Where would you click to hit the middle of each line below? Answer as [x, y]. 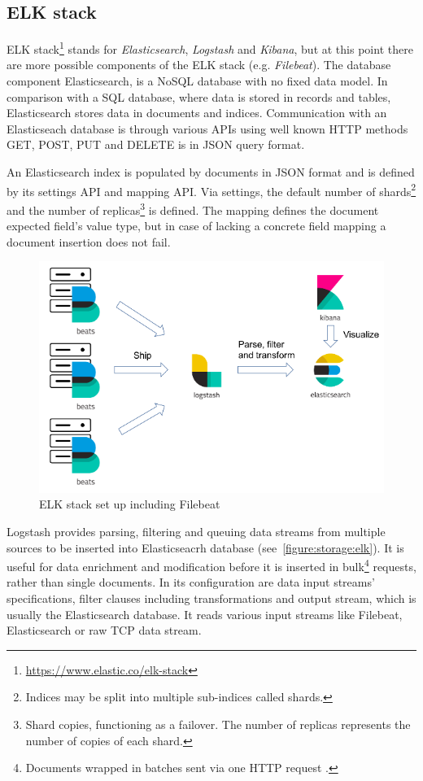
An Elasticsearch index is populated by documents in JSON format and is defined [211, 172]
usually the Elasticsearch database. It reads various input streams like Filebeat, [205, 614]
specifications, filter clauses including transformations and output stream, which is [211, 598]
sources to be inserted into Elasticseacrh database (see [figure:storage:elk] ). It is [205, 547]
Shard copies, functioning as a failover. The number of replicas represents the [218, 724]
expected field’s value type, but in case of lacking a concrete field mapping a [196, 226]
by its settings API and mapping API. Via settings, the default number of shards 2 [211, 190]
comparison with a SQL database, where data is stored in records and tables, [199, 96]
